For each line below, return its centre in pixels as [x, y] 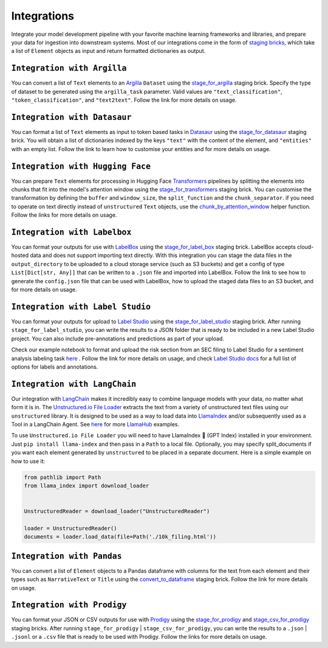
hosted [20, 255]
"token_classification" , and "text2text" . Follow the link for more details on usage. [124, 100]
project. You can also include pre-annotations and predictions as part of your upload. [118, 339]
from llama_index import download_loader [87, 485]
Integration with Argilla [69, 68]
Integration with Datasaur [71, 117]
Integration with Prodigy [69, 605]
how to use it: [28, 461]
